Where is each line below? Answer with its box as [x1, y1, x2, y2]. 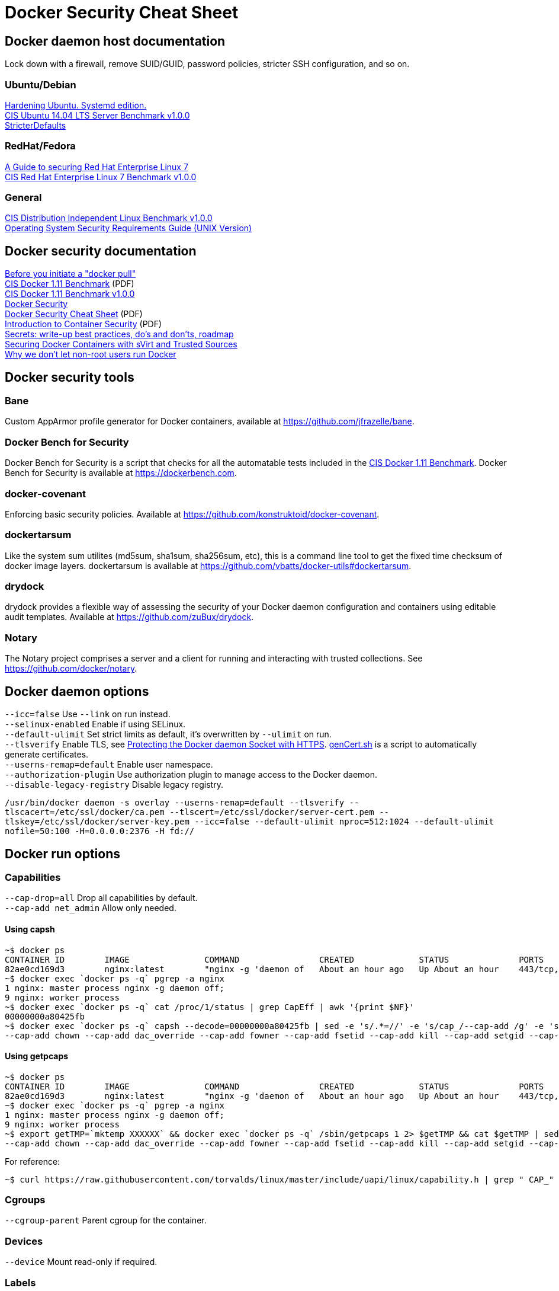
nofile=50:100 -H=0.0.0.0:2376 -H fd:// [5, 826, 195, 836]
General [5, 191, 42, 204]
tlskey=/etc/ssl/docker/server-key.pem [5, 817, 189, 827]
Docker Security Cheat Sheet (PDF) [5, 309, 143, 319]
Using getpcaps [5, 1051, 69, 1062]
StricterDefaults [5, 120, 66, 130]
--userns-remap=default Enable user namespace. [5, 759, 213, 770]
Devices [5, 1235, 43, 1247]
